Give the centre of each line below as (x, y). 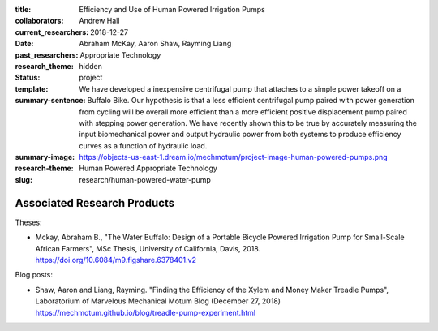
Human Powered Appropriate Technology (148, 168)
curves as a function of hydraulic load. (143, 145)
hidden (91, 66)
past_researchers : (47, 55)
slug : (24, 179)
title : (23, 9)
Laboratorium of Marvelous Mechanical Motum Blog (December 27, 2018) (158, 301)
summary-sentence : (50, 101)
